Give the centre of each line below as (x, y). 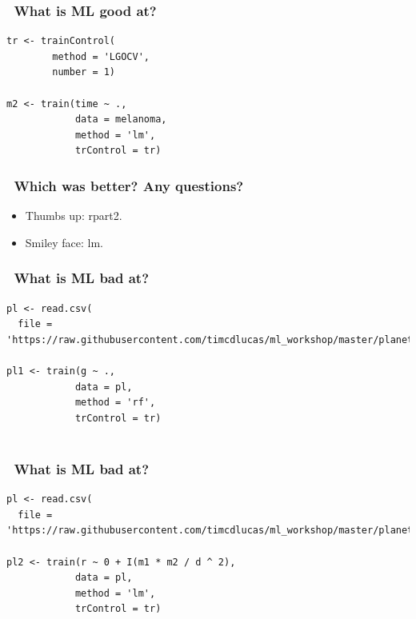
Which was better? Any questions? (129, 185)
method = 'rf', (115, 403)
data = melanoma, (121, 120)
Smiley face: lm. (64, 242)
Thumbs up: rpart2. (74, 216)
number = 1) (84, 72)
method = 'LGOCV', (101, 56)
